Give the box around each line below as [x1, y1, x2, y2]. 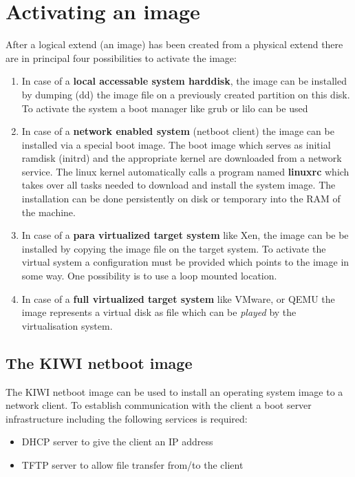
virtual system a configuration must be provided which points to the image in [21, 255, 349, 269]
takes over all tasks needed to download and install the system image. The [21, 178, 336, 192]
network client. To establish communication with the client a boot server [6, 398, 312, 412]
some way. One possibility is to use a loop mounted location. [21, 268, 277, 283]
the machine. [21, 204, 76, 219]
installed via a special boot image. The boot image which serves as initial [21, 137, 331, 151]
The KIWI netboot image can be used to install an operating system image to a [6, 384, 343, 399]
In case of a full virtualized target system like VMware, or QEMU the [21, 291, 335, 306]
